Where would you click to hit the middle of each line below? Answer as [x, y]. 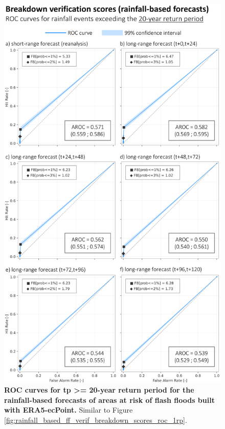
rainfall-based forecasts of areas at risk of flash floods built [109, 400]
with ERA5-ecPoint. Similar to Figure [69, 410]
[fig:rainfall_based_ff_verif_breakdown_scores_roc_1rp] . [96, 420]
